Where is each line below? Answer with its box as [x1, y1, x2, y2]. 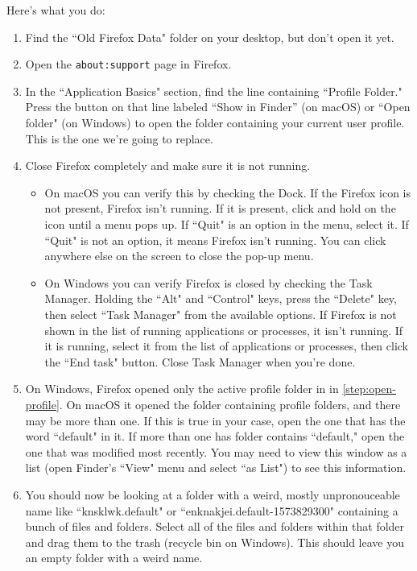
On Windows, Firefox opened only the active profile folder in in [25, 380, 339, 397]
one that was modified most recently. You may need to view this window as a [25, 443, 407, 460]
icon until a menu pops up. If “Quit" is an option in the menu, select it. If [44, 216, 409, 232]
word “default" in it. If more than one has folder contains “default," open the [25, 428, 405, 445]
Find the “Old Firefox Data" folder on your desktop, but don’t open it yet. [25, 28, 394, 45]
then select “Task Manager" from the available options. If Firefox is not [44, 305, 397, 322]
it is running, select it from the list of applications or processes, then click [44, 337, 408, 354]
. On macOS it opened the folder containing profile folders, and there [59, 395, 401, 412]
